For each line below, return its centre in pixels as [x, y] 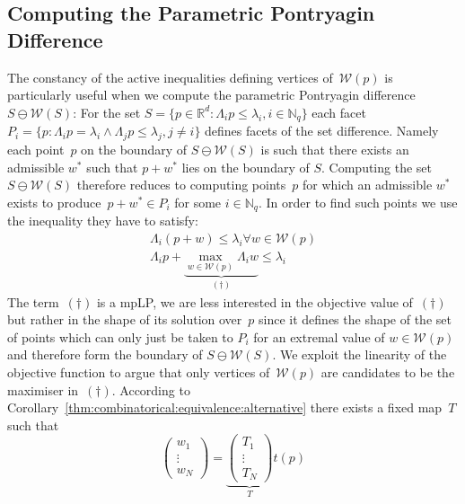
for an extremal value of [319, 336]
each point [36, 150]
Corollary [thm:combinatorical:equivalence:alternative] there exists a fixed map [225, 407]
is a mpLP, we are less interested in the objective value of [254, 301]
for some [198, 202]
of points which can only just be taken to [120, 336]
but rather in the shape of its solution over [125, 319]
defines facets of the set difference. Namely [322, 131]
